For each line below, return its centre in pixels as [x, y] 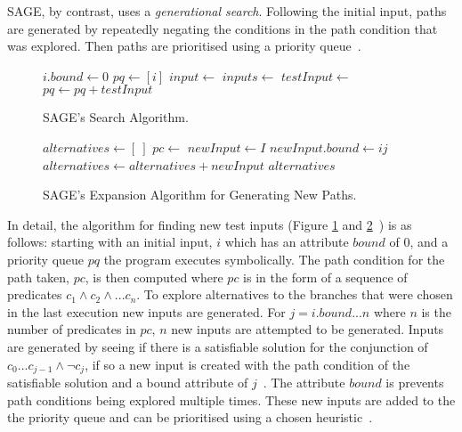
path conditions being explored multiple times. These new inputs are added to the [231, 399]
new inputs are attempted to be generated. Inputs [308, 329]
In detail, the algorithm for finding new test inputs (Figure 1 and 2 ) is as [210, 224]
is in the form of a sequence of [325, 277]
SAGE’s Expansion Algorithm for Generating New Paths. [200, 195]
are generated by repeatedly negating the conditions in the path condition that [223, 28]
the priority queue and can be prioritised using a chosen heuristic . [190, 417]
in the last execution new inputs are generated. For [146, 311]
